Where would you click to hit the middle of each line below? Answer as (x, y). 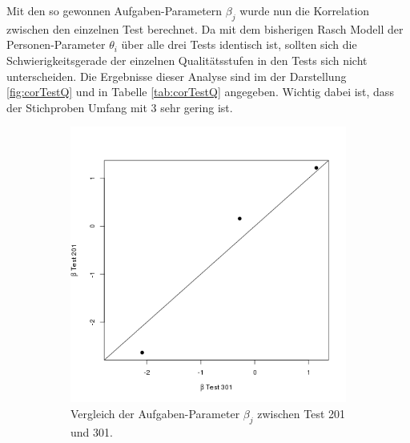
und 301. (92, 431)
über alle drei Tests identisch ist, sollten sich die (239, 44)
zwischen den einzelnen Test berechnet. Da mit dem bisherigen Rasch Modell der (205, 28)
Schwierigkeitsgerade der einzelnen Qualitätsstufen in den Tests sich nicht (187, 60)
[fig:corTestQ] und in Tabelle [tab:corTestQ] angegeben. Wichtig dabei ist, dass (200, 92)
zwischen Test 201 (301, 413)
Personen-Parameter (56, 44)
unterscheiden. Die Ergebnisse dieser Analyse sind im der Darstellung (177, 76)
